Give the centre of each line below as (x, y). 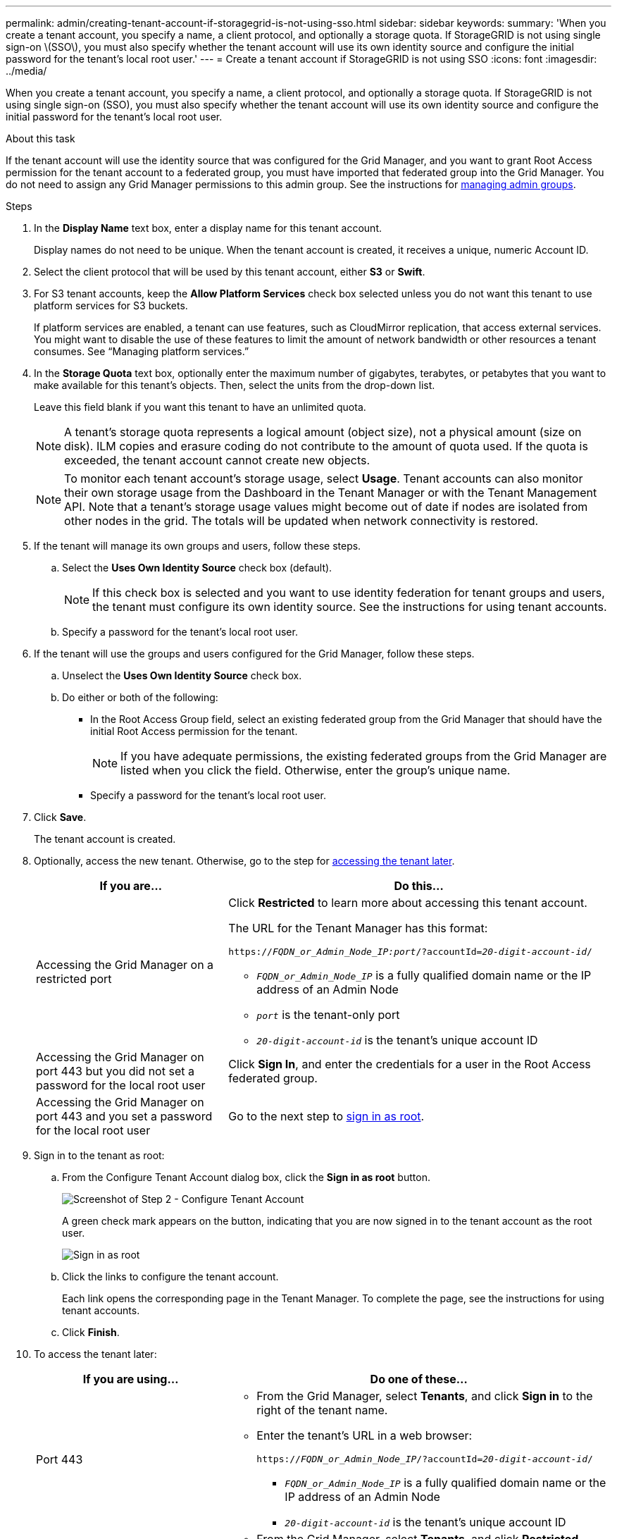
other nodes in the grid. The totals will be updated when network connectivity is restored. (301, 521)
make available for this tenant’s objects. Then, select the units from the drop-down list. (235, 385)
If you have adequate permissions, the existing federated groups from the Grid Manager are (364, 756)
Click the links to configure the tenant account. (170, 1277)
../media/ (26, 71)
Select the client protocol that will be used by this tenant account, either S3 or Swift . (230, 272)
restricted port (74, 978)
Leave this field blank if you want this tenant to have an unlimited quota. (200, 407)
